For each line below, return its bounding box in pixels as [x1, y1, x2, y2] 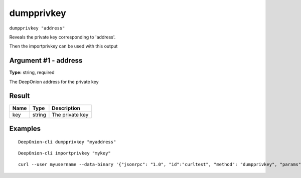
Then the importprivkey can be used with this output [9, 43, 118, 49]
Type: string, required [9, 69, 55, 75]
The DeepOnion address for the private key [9, 78, 99, 84]
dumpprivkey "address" [9, 25, 65, 31]
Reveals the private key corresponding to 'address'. [9, 34, 116, 40]
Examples [9, 124, 41, 132]
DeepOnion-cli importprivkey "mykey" [18, 150, 111, 156]
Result [9, 91, 30, 100]
